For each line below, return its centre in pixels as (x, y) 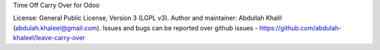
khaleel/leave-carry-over (49, 38)
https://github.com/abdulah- (300, 27)
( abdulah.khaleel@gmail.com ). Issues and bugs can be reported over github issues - (135, 27)
